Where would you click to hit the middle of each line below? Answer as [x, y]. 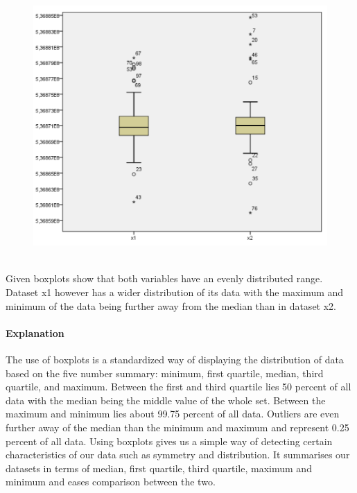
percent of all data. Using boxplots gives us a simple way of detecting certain [169, 441]
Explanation [35, 332]
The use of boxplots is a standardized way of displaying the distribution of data [175, 360]
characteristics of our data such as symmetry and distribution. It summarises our [178, 455]
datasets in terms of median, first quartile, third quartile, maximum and [159, 468]
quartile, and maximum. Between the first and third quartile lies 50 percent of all [178, 387]
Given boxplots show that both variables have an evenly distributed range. [164, 278]
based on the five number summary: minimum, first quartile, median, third [165, 373]
